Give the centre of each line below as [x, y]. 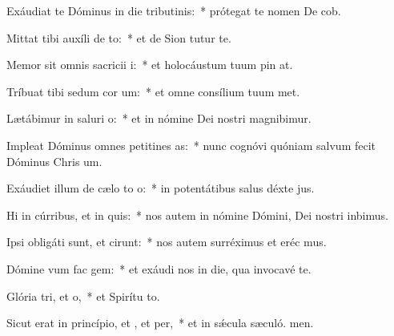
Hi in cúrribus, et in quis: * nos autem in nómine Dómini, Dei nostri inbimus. [197, 215]
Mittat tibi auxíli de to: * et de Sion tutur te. [119, 37]
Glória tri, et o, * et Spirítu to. [83, 296]
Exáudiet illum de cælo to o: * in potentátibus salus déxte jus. [161, 188]
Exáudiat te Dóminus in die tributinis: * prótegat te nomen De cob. [174, 10]
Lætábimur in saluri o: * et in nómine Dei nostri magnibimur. [159, 118]
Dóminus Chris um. [54, 161]
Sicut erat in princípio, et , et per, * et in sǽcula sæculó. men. [160, 323]
